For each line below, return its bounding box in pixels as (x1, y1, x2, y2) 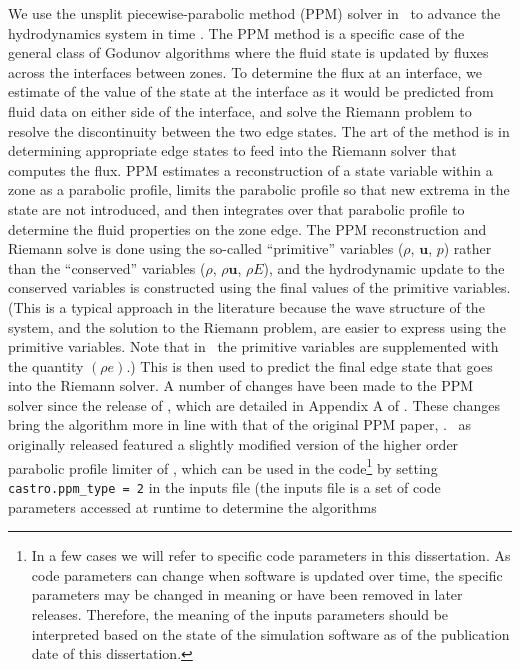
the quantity (8, 355, 84, 376)
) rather (443, 238, 492, 259)
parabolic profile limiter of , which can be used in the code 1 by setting (8, 454, 438, 478)
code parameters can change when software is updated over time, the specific (31, 564, 503, 585)
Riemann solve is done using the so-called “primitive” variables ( (8, 238, 404, 259)
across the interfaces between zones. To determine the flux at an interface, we (8, 61, 483, 82)
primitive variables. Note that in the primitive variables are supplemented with (8, 336, 499, 357)
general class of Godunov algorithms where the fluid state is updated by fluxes (8, 42, 489, 63)
